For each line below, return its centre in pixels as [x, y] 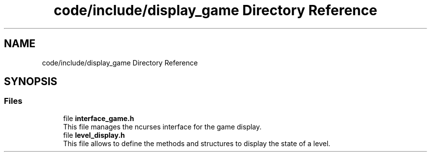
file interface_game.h [99, 118]
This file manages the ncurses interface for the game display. [162, 126]
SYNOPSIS [31, 82]
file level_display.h [94, 135]
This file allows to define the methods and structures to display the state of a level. [197, 143]
